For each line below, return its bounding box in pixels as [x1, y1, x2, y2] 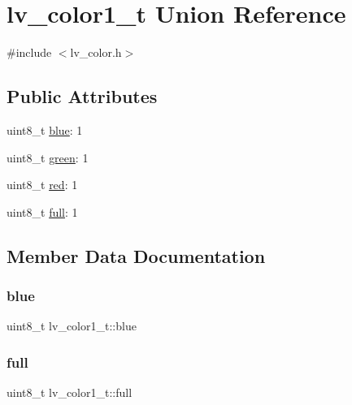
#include [7, 44, 52, 61]
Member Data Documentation [7, 243, 266, 268]
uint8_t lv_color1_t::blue [7, 317, 137, 334]
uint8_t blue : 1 [7, 121, 83, 138]
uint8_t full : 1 [7, 203, 78, 220]
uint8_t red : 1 [7, 176, 78, 193]
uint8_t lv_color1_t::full [7, 384, 133, 401]
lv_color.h [70, 44, 122, 61]
